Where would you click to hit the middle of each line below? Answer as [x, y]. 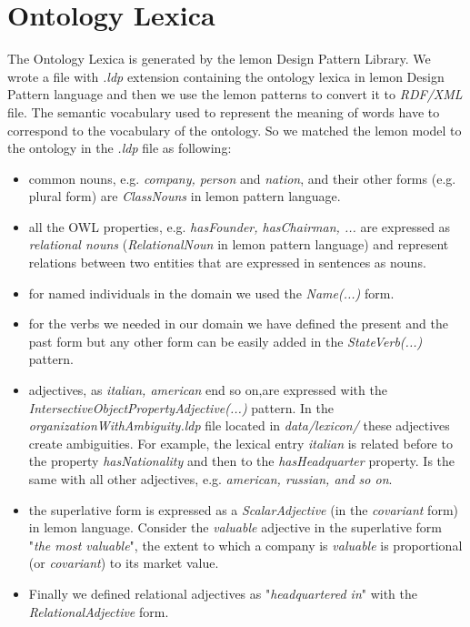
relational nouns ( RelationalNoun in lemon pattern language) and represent [239, 244]
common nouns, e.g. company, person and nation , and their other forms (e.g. [242, 178]
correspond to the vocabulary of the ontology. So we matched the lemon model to [235, 130]
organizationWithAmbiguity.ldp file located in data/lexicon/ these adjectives [239, 425]
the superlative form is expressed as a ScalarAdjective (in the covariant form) [243, 509]
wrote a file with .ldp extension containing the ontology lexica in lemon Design [226, 76]
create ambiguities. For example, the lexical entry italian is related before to [240, 443]
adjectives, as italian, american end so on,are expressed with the [208, 390]
